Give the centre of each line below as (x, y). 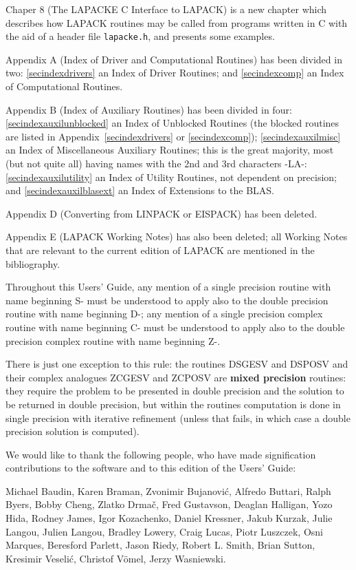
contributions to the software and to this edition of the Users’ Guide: (151, 468)
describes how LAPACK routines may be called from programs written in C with (177, 22)
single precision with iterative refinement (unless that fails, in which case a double (178, 418)
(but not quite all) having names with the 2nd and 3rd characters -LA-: (156, 163)
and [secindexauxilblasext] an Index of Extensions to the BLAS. (140, 190)
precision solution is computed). (73, 431)
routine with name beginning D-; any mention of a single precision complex (164, 314)
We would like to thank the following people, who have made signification (161, 454)
